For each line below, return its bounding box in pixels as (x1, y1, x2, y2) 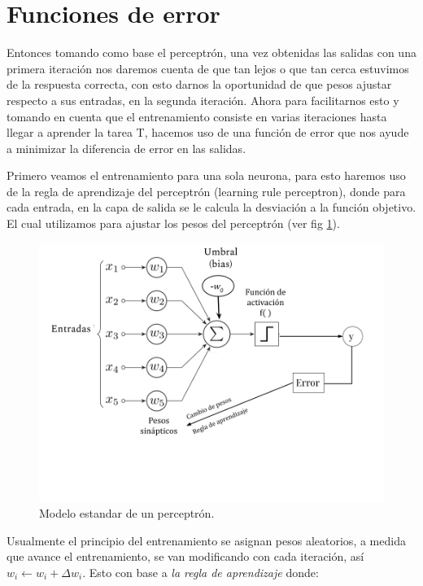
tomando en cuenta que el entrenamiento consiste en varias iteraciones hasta (7, 107, 387, 125)
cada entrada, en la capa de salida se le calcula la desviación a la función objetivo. (7, 199, 416, 216)
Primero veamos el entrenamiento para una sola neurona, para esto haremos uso (7, 167, 406, 184)
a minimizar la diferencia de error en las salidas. (7, 139, 246, 156)
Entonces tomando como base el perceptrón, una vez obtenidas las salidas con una (7, 44, 416, 61)
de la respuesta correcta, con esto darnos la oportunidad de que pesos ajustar (7, 76, 392, 93)
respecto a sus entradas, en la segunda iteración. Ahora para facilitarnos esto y (7, 91, 399, 108)
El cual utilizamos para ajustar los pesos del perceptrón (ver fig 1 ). (7, 215, 340, 232)
